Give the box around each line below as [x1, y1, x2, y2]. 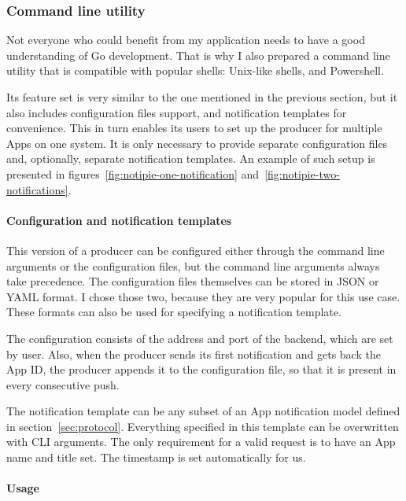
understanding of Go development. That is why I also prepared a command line [6, 46, 390, 63]
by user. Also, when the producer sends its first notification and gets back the [6, 345, 381, 362]
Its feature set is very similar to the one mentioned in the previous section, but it [6, 89, 398, 105]
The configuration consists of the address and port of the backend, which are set [6, 330, 393, 346]
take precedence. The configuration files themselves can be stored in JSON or [6, 273, 379, 289]
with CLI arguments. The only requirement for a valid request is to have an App [6, 433, 396, 450]
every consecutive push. [6, 376, 120, 392]
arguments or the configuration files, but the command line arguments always [6, 257, 380, 274]
